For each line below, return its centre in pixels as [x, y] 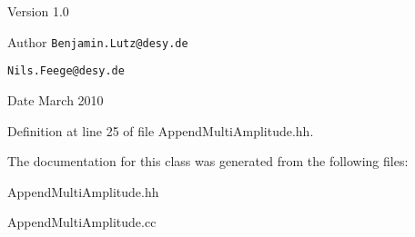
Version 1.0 [38, 11]
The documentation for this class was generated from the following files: [208, 161]
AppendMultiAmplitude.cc [82, 222]
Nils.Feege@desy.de [66, 71]
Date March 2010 [56, 99]
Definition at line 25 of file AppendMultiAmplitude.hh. [161, 130]
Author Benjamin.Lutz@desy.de [98, 41]
